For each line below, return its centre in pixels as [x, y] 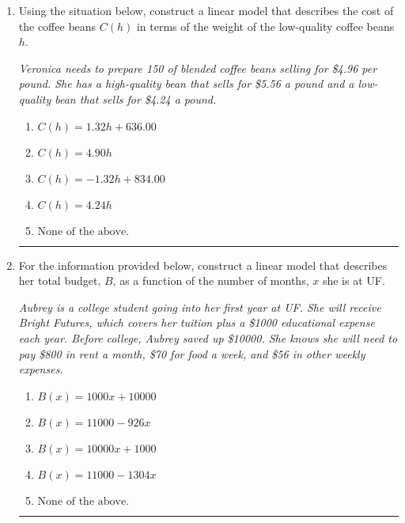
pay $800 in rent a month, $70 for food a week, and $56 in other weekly [192, 353]
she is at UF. [354, 280]
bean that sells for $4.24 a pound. [136, 99]
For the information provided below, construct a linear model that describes [203, 265]
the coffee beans [57, 26]
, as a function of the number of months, [211, 280]
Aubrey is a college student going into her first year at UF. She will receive [200, 307]
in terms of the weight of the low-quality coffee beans [265, 26]
